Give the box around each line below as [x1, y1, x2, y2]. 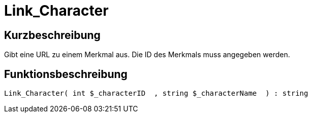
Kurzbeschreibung [4, 28, 101, 42]
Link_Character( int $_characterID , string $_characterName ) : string [4, 89, 308, 98]
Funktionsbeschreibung [4, 67, 128, 81]
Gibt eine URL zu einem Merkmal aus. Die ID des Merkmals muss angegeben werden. [4, 50, 290, 59]
